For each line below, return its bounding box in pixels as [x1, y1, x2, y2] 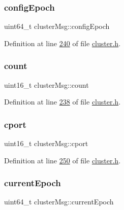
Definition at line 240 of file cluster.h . [4, 38, 121, 48]
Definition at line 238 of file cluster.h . [4, 96, 121, 107]
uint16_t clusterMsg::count [4, 79, 89, 90]
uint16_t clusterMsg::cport [4, 138, 88, 149]
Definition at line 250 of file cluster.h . [4, 155, 121, 165]
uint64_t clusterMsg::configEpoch [4, 21, 110, 31]
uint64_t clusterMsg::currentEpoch [4, 196, 114, 207]
